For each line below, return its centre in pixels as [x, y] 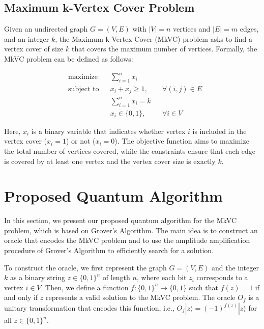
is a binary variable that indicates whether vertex [108, 131]
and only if [21, 297]
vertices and [192, 29]
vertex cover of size [34, 49]
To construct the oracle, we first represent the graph [85, 267]
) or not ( [81, 141]
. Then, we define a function [85, 287]
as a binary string [37, 277]
